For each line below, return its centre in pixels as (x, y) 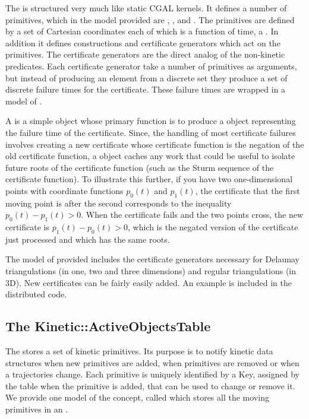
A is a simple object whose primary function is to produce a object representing (151, 121)
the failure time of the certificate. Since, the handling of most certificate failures (151, 132)
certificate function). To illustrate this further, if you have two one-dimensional (149, 179)
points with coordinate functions (64, 190)
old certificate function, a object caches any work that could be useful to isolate (150, 156)
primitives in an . (37, 409)
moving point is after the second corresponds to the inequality (119, 203)
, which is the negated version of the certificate (213, 227)
